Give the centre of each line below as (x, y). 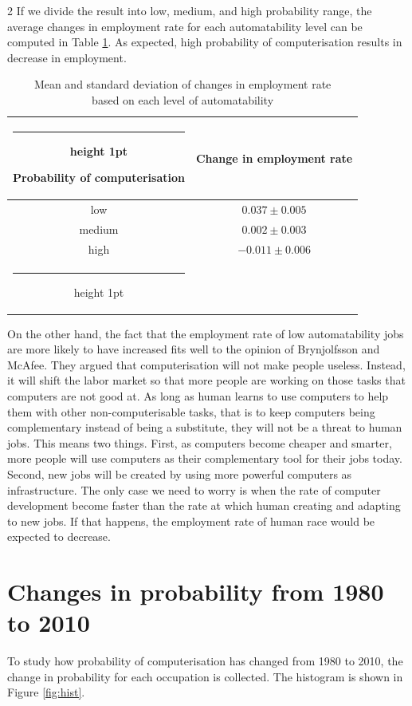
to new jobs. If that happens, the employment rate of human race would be (191, 521)
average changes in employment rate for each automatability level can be (185, 26)
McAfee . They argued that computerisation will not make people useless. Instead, (206, 364)
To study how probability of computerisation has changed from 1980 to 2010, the (205, 661)
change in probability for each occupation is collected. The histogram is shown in (205, 676)
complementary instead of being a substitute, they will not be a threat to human (205, 427)
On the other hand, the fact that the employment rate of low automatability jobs (206, 333)
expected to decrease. (59, 536)
